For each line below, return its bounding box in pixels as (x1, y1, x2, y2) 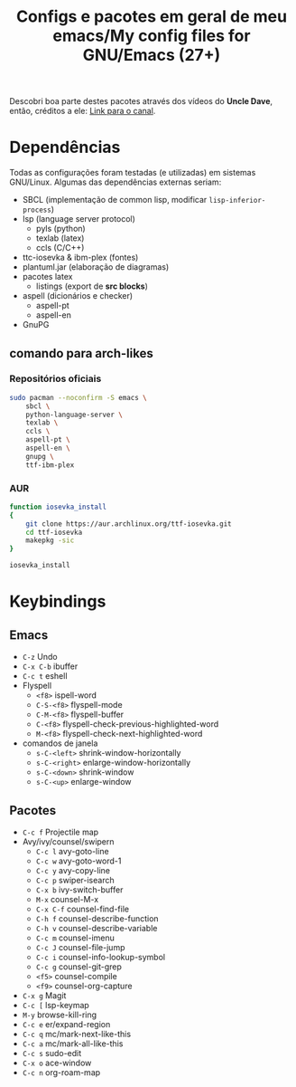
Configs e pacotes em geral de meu (16, 6, 287, 27)
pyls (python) (35, 224, 86, 234)
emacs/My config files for (52, 25, 251, 46)
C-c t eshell (22, 671, 68, 682)
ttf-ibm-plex (25, 460, 75, 470)
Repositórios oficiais (9, 373, 102, 386)
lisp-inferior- (208, 196, 266, 205)
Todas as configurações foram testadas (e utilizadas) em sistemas (9, 167, 256, 178)
